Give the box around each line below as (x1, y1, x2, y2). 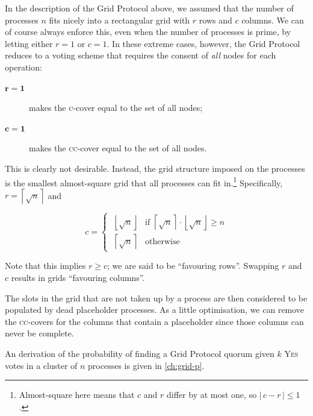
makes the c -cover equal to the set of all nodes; (29, 101, 203, 114)
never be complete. (5, 327, 74, 339)
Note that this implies (5, 259, 86, 272)
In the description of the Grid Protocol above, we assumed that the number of (5, 2, 294, 14)
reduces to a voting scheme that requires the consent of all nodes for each (5, 49, 276, 61)
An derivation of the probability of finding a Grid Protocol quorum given (5, 347, 274, 359)
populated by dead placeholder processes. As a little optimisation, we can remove (5, 303, 305, 316)
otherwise (145, 237, 180, 246)
